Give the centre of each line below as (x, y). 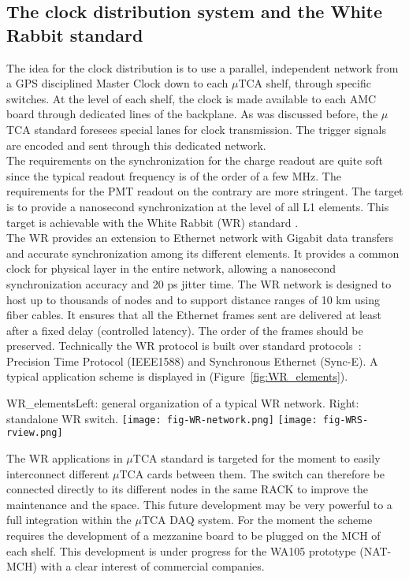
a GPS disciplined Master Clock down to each (117, 83)
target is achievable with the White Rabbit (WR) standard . (152, 222)
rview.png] (35, 433)
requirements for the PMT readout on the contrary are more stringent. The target (205, 191)
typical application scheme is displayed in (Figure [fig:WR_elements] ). (177, 376)
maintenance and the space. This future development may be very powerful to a (199, 504)
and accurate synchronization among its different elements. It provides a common (203, 253)
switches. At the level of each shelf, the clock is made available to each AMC (191, 98)
